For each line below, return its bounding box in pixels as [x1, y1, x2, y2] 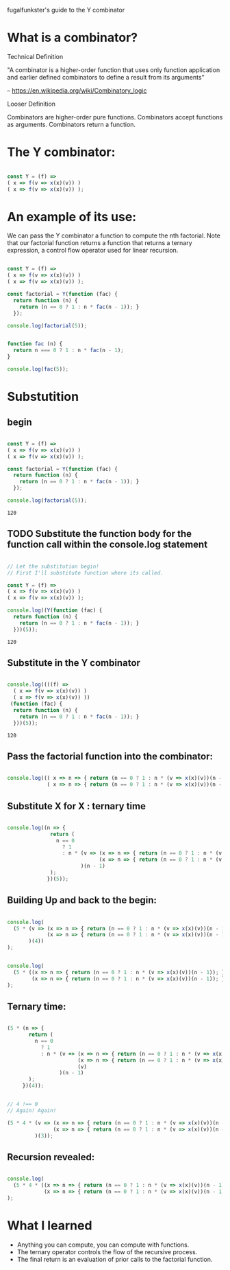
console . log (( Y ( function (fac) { [7, 607, 103, 614]
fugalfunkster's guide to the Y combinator [7, 6, 125, 14]
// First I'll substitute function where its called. [7, 569, 164, 576]
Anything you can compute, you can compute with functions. [16, 1240, 190, 1249]
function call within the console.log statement [7, 539, 207, 551]
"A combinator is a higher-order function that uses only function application [7, 65, 220, 74]
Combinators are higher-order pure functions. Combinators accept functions [7, 113, 223, 121]
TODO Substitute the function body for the [7, 528, 192, 540]
